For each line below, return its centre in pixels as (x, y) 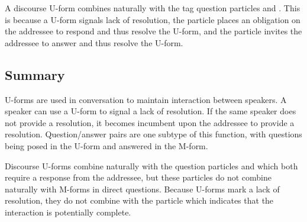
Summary (35, 74)
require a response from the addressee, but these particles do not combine (138, 177)
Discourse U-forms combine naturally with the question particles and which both (151, 165)
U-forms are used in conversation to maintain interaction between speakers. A (146, 99)
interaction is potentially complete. (68, 212)
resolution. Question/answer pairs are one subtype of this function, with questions (153, 134)
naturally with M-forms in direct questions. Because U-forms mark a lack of (142, 189)
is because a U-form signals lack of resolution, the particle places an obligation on (153, 19)
